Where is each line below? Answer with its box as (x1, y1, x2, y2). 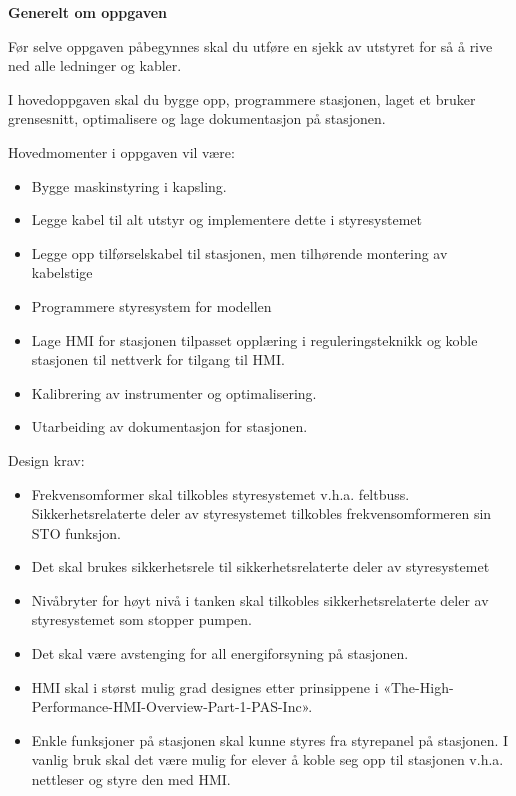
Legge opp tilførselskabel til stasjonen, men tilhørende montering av (31, 242, 448, 263)
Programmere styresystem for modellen (31, 295, 272, 316)
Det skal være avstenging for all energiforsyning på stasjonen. (31, 643, 409, 664)
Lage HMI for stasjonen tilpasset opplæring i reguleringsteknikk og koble (31, 329, 478, 350)
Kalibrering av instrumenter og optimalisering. (31, 382, 317, 403)
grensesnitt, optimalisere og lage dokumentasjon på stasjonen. (8, 108, 386, 129)
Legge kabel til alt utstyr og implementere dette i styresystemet (31, 209, 423, 230)
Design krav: (8, 449, 85, 470)
